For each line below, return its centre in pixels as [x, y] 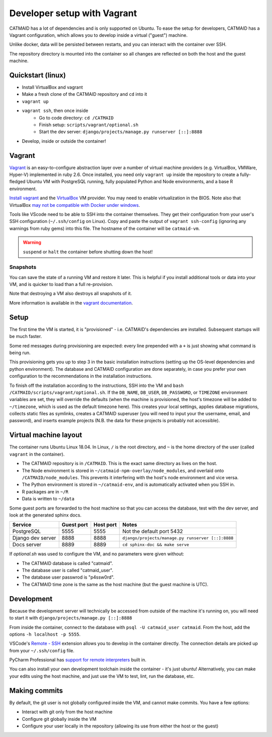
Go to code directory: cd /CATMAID [76, 118]
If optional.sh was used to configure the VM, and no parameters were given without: [97, 554]
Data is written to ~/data [48, 499]
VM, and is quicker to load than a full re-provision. [61, 285]
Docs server [27, 545]
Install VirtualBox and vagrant [52, 87]
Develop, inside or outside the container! [64, 141]
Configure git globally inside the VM [59, 719]
